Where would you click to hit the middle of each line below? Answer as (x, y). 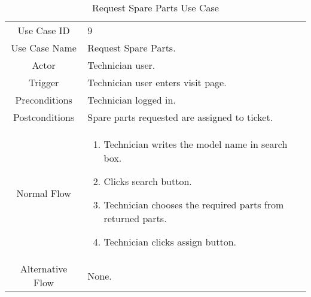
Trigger (44, 82)
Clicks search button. (148, 181)
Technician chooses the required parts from (194, 204)
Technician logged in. (132, 100)
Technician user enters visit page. (157, 82)
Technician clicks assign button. (170, 242)
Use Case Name (44, 48)
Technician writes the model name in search (196, 144)
